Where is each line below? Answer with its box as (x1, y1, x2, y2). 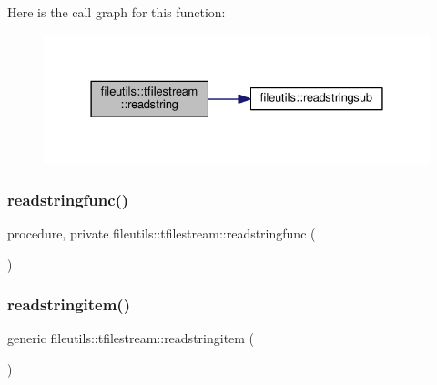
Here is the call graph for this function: (7, 3, 226, 21)
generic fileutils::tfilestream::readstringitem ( (7, 329, 255, 348)
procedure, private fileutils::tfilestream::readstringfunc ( (7, 223, 316, 242)
